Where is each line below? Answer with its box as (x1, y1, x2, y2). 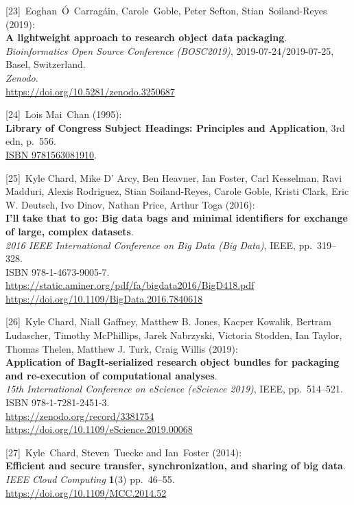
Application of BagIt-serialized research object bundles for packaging (5, 355, 340, 369)
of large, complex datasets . (5, 224, 134, 238)
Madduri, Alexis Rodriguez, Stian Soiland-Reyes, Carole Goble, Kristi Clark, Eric (5, 184, 349, 198)
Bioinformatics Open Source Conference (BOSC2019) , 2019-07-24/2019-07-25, (5, 43, 334, 58)
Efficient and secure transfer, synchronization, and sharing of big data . (5, 458, 346, 473)
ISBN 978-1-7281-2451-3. (5, 395, 110, 410)
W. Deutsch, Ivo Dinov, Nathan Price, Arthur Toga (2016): (5, 197, 255, 211)
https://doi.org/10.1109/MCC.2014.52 (5, 485, 167, 500)
